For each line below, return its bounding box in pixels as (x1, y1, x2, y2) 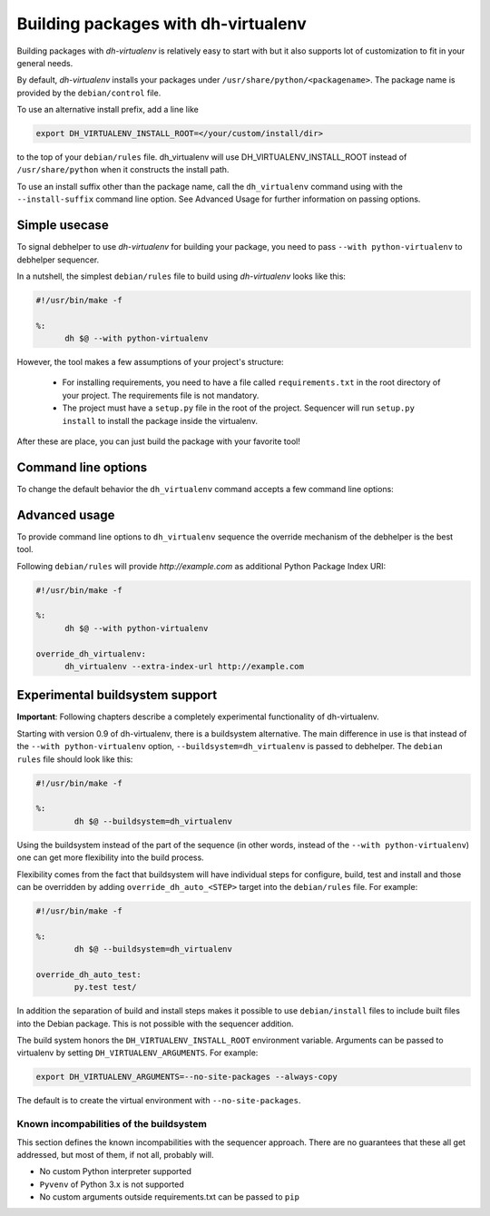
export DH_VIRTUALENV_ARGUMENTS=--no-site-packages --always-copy (35, 1072, 338, 1083)
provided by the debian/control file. (16, 87, 162, 98)
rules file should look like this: (16, 754, 133, 765)
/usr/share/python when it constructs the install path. (16, 164, 230, 175)
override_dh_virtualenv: (35, 648, 147, 658)
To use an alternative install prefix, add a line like (16, 104, 199, 115)
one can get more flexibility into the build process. (16, 852, 204, 863)
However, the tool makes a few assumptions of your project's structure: (16, 357, 285, 368)
